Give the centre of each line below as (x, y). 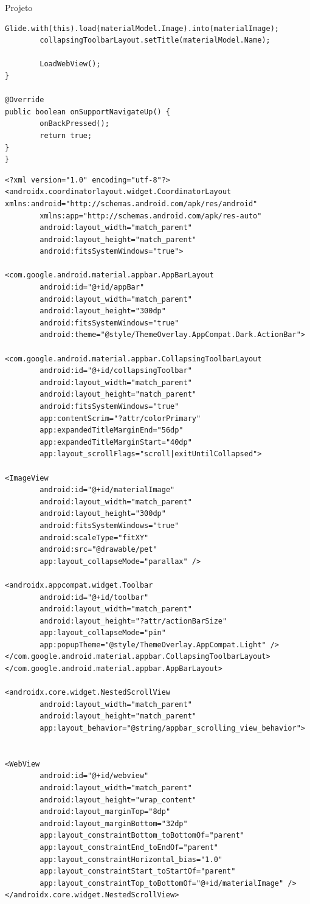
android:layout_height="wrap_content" (118, 800)
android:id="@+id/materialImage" (107, 490)
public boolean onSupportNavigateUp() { (88, 112)
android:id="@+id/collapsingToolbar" (116, 371)
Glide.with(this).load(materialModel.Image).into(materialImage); (142, 28)
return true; (66, 135)
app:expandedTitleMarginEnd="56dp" (112, 430)
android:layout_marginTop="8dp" (105, 812)
